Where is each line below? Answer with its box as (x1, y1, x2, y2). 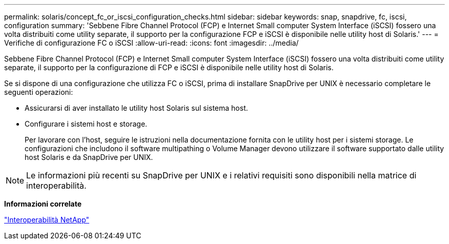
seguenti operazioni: (4, 88, 73, 96)
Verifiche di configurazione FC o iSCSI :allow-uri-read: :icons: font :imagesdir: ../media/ (4, 38, 299, 47)
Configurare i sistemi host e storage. (25, 119, 148, 128)
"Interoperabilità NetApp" (4, 215, 90, 224)
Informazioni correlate (4, 199, 82, 208)
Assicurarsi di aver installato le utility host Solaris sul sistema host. (25, 104, 248, 112)
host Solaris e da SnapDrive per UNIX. (25, 153, 153, 161)
